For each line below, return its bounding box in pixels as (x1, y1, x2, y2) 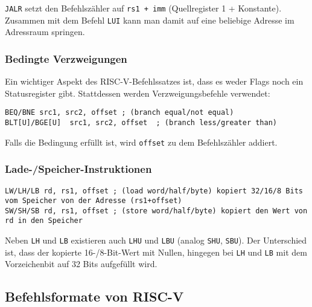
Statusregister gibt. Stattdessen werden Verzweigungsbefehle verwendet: (5, 86, 270, 99)
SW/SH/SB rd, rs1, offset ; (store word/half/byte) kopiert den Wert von (5, 206, 308, 215)
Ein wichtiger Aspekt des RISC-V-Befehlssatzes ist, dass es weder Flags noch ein (5, 75, 304, 88)
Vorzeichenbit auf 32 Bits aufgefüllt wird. (5, 257, 158, 270)
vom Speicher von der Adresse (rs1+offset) (5, 196, 182, 205)
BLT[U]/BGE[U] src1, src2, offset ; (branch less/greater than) (5, 118, 278, 127)
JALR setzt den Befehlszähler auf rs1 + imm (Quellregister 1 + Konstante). (5, 2, 282, 14)
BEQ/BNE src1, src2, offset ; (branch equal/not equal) (5, 108, 234, 117)
